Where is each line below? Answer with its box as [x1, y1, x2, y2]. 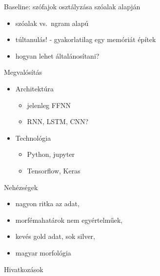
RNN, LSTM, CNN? [27, 116, 89, 127]
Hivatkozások [4, 264, 43, 274]
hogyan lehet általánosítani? [15, 50, 100, 61]
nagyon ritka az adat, [15, 198, 80, 209]
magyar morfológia [15, 247, 71, 257]
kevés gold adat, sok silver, [15, 231, 95, 241]
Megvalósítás [4, 67, 42, 77]
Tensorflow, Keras [27, 165, 80, 175]
